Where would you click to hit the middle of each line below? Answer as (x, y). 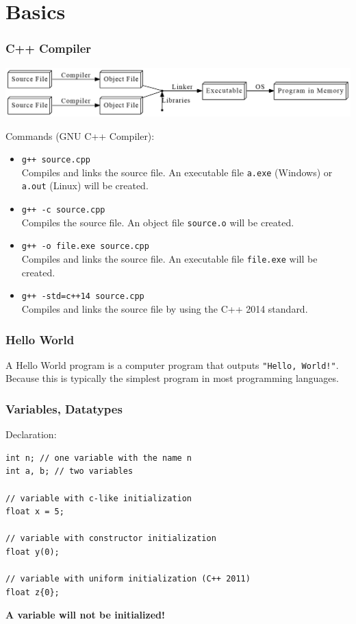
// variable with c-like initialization (99, 498)
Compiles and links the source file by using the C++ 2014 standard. (165, 308)
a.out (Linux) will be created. (85, 185)
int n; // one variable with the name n (99, 458)
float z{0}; (33, 592)
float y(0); (33, 552)
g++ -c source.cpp (63, 210)
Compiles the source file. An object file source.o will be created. (158, 222)
